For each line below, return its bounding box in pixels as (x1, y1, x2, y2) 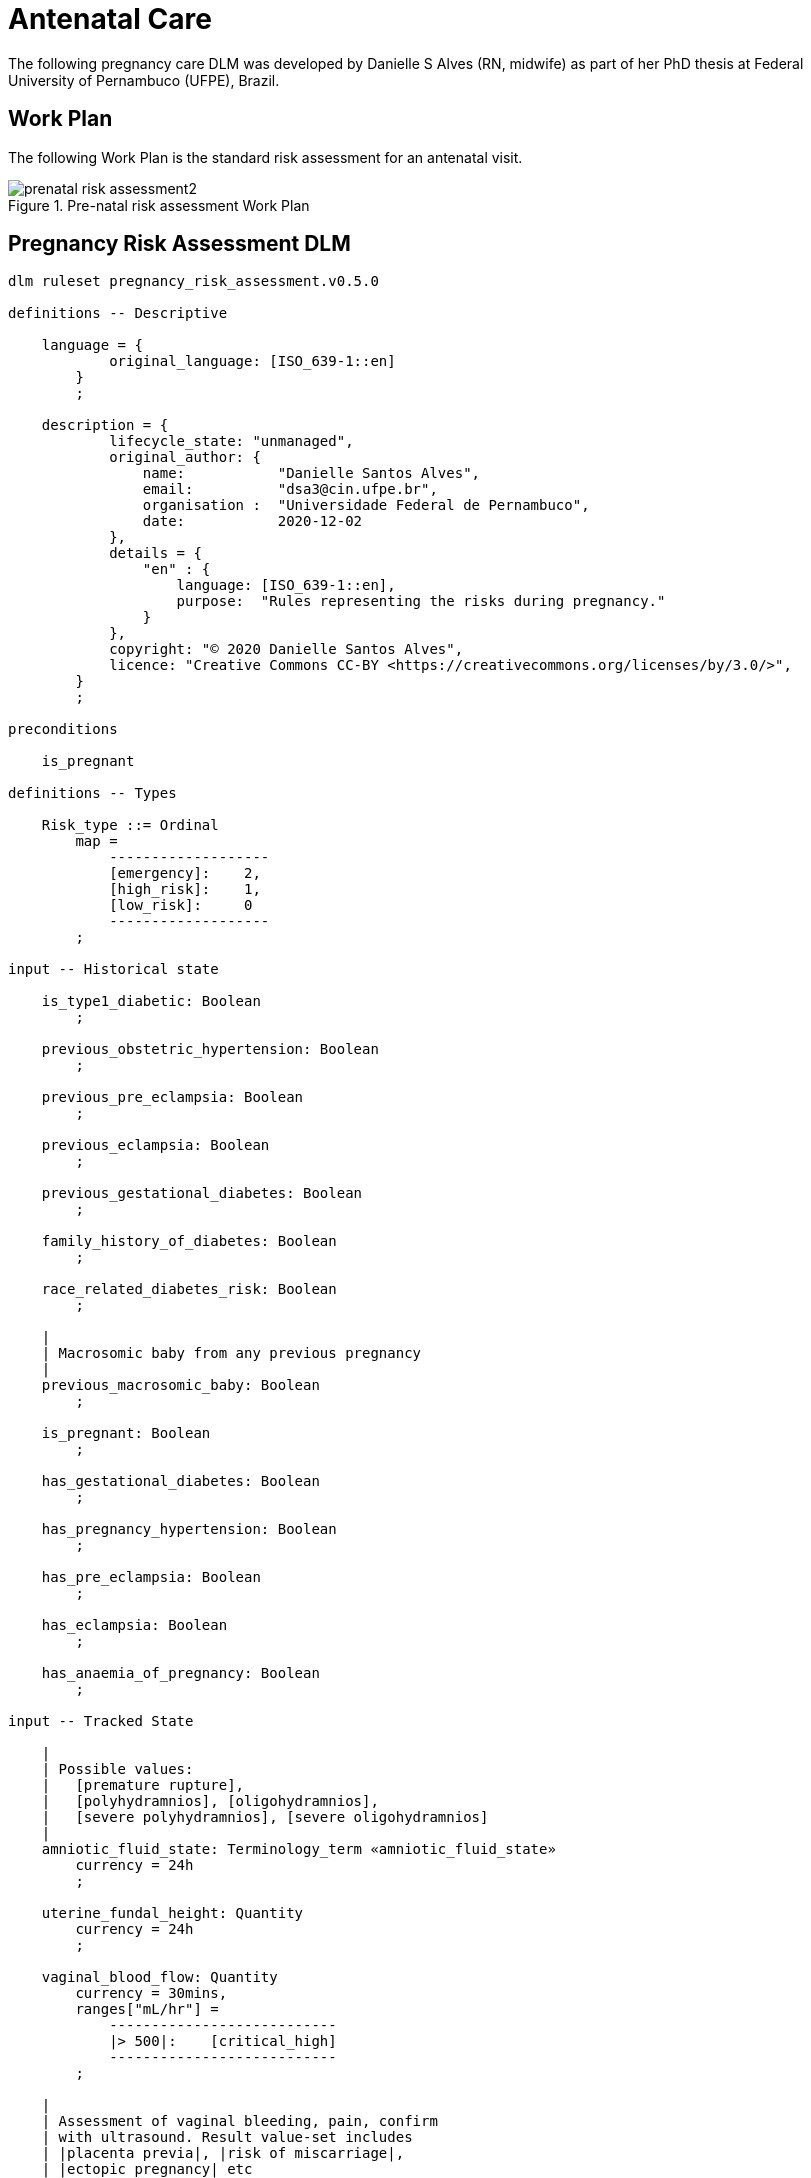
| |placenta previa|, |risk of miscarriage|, (41, 2145, 405, 2162)
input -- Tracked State (8, 1713, 194, 1730)
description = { (41, 417, 169, 434)
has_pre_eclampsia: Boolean (41, 1569, 261, 1586)
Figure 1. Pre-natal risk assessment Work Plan (8, 196, 310, 214)
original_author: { (109, 449, 261, 466)
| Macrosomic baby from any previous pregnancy (41, 1345, 422, 1362)
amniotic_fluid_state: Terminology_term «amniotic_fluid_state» (41, 1841, 556, 1858)
